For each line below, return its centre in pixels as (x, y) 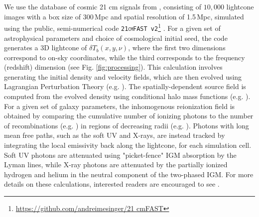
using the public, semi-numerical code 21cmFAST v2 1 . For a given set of (112, 27)
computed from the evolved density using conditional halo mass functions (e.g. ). (127, 96)
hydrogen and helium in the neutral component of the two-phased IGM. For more (129, 174)
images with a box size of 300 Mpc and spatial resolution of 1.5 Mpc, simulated (124, 16)
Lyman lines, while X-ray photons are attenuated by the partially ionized (116, 164)
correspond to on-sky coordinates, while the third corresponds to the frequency (125, 57)
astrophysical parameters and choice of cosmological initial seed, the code (116, 38)
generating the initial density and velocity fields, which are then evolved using (123, 76)
